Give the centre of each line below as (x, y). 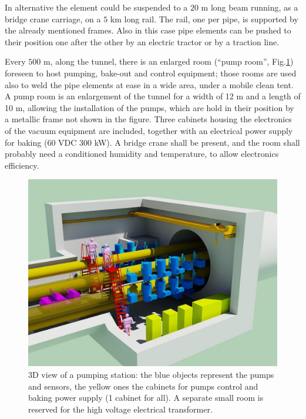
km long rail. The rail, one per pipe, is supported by (204, 19)
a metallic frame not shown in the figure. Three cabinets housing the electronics (148, 119)
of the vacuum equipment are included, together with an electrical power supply (149, 130)
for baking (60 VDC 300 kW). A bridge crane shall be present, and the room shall (152, 142)
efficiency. (22, 165)
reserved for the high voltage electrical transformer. (120, 409)
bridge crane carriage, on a (53, 19)
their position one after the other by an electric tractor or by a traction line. (142, 41)
